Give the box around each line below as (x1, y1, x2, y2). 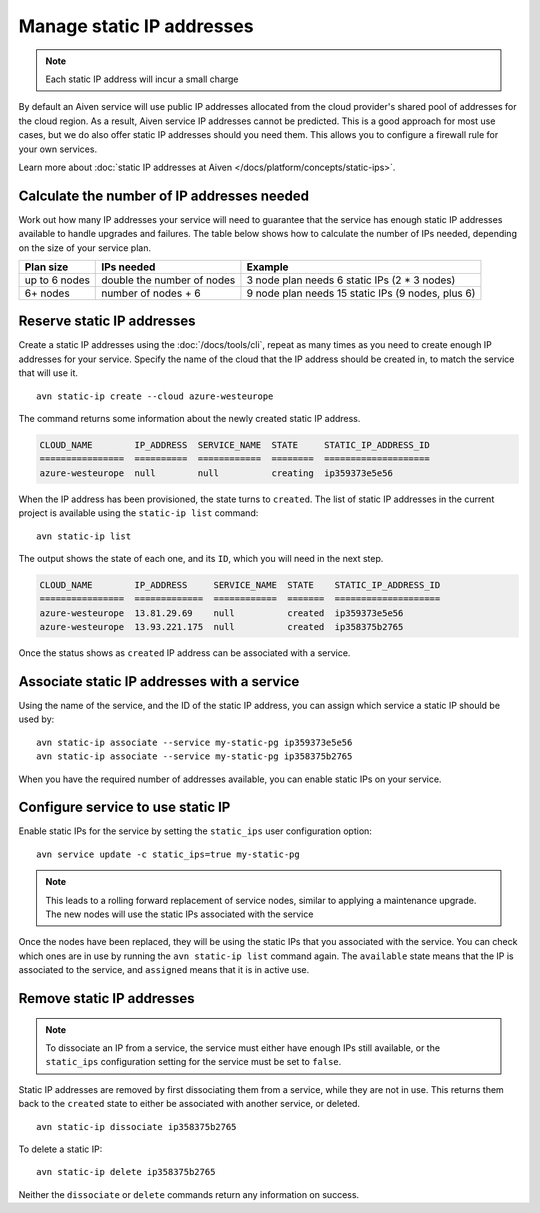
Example (246, 260, 289, 274)
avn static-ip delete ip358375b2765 (36, 1166, 216, 1178)
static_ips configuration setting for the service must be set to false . (45, 1056, 342, 1068)
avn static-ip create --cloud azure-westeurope (36, 390, 274, 402)
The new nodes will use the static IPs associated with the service (45, 908, 314, 920)
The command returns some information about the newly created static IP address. (18, 413, 361, 425)
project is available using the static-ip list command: (18, 507, 259, 519)
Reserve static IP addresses (18, 313, 196, 330)
